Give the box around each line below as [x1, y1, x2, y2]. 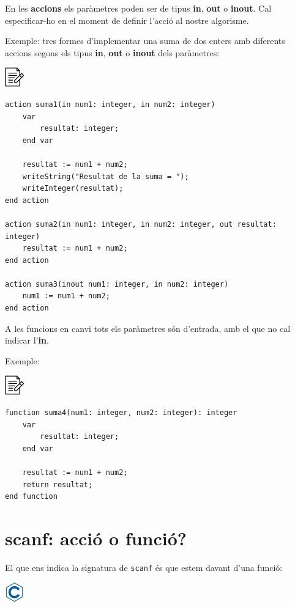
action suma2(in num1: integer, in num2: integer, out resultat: [5, 219, 277, 229]
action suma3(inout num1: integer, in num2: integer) [5, 279, 229, 289]
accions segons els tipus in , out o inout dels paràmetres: [5, 46, 220, 59]
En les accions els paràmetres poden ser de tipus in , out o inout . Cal [5, 2, 272, 14]
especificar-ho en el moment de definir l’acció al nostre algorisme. [5, 13, 249, 26]
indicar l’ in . [5, 334, 49, 347]
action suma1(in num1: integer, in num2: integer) [5, 100, 215, 109]
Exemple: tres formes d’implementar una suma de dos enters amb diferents [5, 34, 285, 47]
